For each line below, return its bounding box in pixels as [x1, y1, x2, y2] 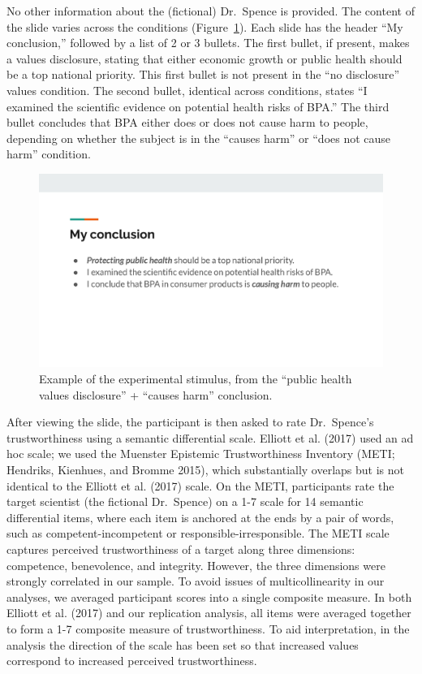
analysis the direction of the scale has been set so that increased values [6, 636, 359, 653]
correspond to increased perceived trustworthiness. [6, 652, 257, 669]
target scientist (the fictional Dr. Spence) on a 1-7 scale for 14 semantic [6, 493, 364, 510]
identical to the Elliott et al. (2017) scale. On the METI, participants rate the [6, 477, 394, 494]
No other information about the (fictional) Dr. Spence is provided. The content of [6, 2, 415, 19]
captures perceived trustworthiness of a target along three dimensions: [6, 540, 355, 557]
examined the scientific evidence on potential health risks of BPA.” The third [6, 97, 390, 114]
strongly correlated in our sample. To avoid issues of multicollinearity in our [6, 572, 385, 590]
